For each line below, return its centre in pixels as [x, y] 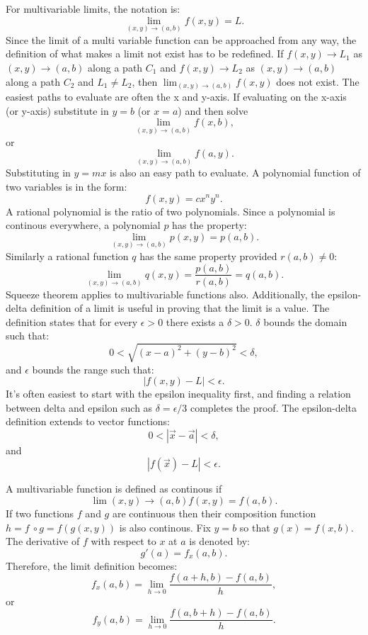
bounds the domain [305, 321]
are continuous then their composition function [214, 513]
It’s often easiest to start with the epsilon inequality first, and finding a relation [178, 394]
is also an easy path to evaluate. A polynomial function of [235, 173]
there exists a [195, 321]
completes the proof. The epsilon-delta [274, 407]
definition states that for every [72, 321]
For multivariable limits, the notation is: [93, 9]
